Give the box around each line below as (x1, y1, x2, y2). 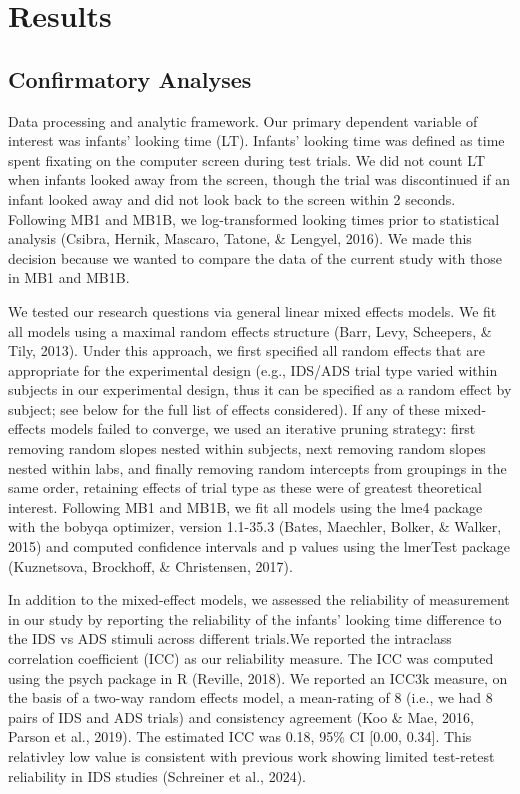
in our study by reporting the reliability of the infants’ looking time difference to (8, 608, 502, 629)
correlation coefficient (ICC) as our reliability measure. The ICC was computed (8, 648, 494, 669)
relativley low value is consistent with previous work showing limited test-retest (8, 745, 495, 766)
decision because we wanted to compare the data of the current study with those (8, 247, 502, 268)
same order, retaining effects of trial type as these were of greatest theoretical (8, 477, 482, 498)
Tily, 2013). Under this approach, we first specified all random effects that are (8, 340, 485, 361)
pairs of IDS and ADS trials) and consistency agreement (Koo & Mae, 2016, (8, 706, 474, 727)
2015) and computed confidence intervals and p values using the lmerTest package (8, 536, 511, 557)
